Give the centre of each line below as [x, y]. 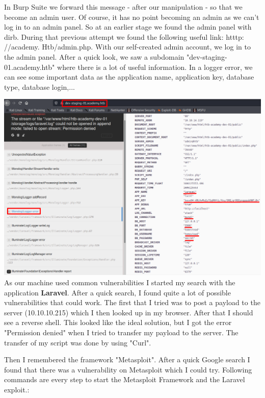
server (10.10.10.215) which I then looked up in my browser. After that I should [129, 312]
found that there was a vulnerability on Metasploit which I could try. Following [128, 369]
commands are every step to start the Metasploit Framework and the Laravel [125, 379]
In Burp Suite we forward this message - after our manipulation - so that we [123, 7]
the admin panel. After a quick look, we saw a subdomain [94, 56]
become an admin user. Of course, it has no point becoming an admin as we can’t [132, 17]
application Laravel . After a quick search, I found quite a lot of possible [117, 292]
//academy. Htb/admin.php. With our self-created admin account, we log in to [127, 47]
